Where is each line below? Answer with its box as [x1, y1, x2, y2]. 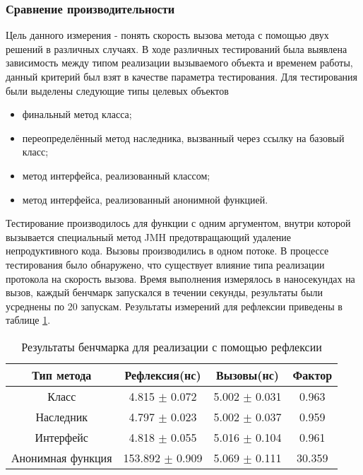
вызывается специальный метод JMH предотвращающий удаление [6, 229, 291, 244]
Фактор [292, 366, 333, 383]
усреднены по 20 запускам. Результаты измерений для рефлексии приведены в [6, 298, 343, 313]
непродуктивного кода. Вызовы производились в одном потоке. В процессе [6, 243, 329, 258]
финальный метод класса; [22, 107, 132, 122]
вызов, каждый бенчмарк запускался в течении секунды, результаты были [6, 285, 323, 300]
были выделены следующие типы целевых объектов [6, 83, 229, 98]
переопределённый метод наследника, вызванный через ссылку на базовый [22, 130, 345, 145]
